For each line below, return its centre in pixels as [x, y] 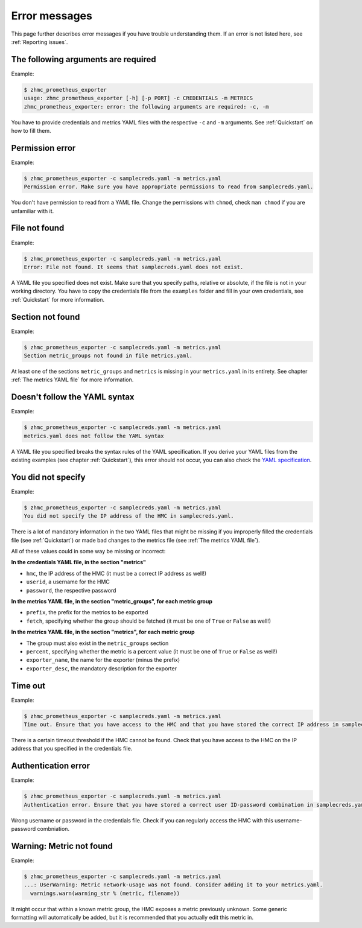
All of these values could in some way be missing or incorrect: [88, 551]
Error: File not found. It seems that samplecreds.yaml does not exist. [134, 267]
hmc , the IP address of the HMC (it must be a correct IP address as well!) [116, 573]
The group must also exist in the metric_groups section [97, 643]
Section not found [46, 317]
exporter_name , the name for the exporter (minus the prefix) [103, 660]
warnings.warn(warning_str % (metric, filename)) [105, 893]
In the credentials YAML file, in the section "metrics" [78, 562]
